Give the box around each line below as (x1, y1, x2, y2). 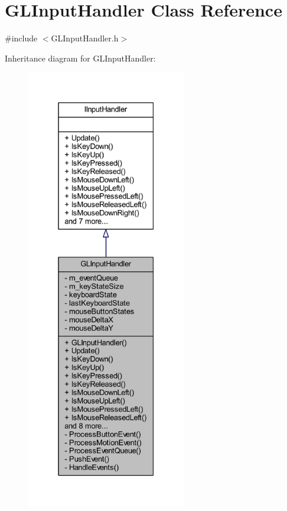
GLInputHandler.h (51, 32, 119, 44)
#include (5, 32, 38, 44)
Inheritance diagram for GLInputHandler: (5, 51, 156, 64)
